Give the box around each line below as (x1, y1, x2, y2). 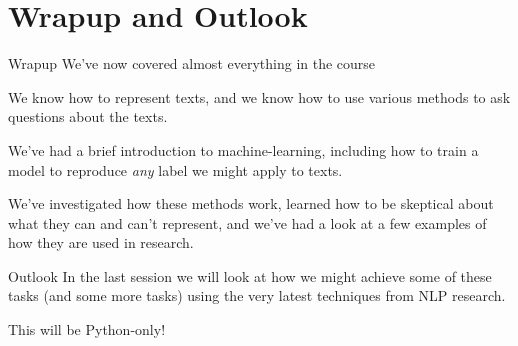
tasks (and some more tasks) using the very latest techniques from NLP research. (8, 285, 506, 306)
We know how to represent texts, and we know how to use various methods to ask (8, 86, 511, 107)
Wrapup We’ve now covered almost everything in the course (8, 53, 376, 74)
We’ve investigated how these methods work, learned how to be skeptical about (8, 193, 494, 214)
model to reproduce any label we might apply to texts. (8, 159, 343, 180)
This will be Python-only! (8, 319, 166, 340)
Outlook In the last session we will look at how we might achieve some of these (8, 265, 492, 286)
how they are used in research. (8, 232, 194, 253)
